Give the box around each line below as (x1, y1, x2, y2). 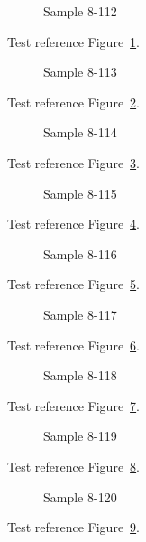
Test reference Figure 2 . (7, 92, 140, 111)
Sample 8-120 (43, 487, 117, 506)
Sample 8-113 (43, 62, 117, 81)
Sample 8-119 (43, 426, 117, 445)
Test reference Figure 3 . (7, 153, 140, 172)
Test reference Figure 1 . (7, 32, 140, 51)
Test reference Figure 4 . (7, 214, 140, 233)
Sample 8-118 (43, 366, 117, 385)
